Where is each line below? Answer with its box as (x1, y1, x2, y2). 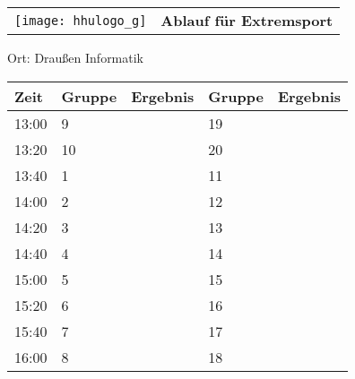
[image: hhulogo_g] (14, 13, 147, 28)
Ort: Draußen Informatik (7, 48, 144, 66)
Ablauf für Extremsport (160, 10, 333, 30)
